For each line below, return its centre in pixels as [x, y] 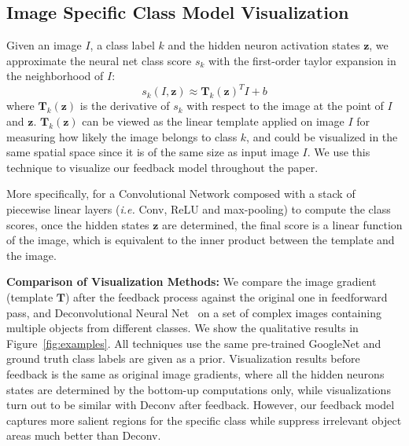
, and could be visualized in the [322, 136]
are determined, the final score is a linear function [282, 224]
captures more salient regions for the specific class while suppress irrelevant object [204, 420]
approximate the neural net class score [99, 60]
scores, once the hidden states [78, 224]
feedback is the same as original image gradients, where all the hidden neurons [195, 373]
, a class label [122, 45]
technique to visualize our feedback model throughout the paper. [162, 167]
